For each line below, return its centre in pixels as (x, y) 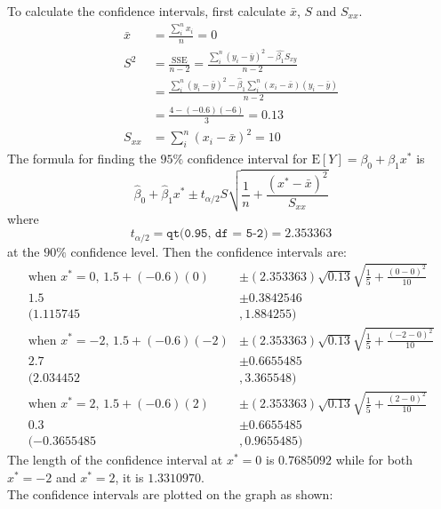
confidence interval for (247, 159)
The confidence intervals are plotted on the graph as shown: (170, 494)
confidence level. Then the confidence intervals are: (209, 251)
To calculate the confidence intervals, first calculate (147, 11)
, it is (129, 477)
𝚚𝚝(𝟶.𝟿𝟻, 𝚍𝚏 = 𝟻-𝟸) (217, 234)
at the (24, 251)
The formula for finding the (82, 159)
